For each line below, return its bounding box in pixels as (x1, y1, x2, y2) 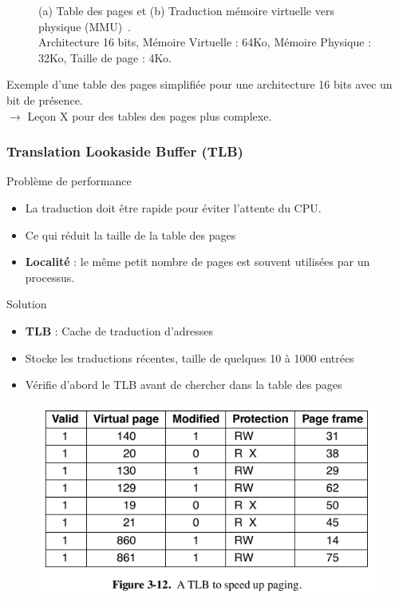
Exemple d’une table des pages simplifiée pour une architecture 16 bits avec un (6, 76, 393, 93)
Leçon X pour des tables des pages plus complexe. (27, 107, 272, 124)
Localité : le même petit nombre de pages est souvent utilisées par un (25, 253, 370, 270)
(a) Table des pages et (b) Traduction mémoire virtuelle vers (38, 2, 334, 18)
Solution (6, 296, 47, 312)
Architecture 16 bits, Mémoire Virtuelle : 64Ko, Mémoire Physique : (38, 34, 372, 50)
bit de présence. (6, 91, 83, 108)
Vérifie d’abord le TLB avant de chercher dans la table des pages (25, 376, 342, 393)
